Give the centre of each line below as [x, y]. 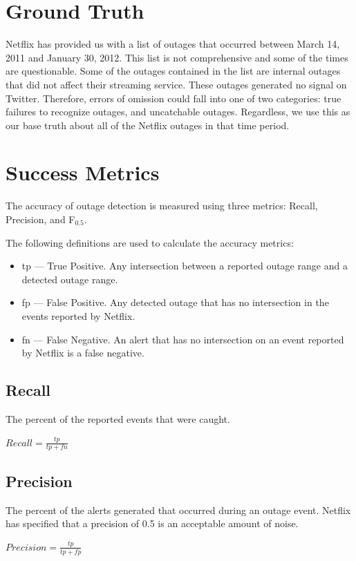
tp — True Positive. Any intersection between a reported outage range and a [185, 266]
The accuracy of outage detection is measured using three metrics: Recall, [162, 206]
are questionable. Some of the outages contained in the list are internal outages [173, 71]
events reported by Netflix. [78, 315]
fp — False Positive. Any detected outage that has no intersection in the [175, 302]
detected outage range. [70, 279]
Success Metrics [83, 172]
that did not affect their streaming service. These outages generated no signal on [176, 84]
